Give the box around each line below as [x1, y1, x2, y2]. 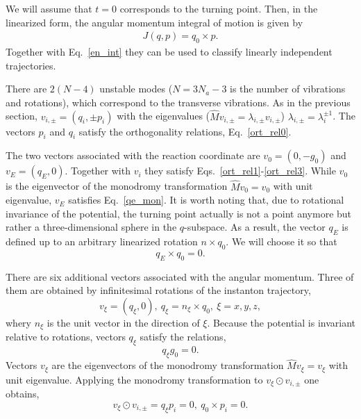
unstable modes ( [99, 81, 173, 96]
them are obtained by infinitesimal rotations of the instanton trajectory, [6, 283, 311, 297]
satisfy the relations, [140, 329, 226, 344]
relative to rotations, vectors [6, 329, 126, 344]
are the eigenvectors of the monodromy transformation [51, 358, 284, 372]
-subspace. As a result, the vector [184, 220, 326, 234]
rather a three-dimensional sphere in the [6, 220, 177, 234]
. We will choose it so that [226, 234, 337, 249]
